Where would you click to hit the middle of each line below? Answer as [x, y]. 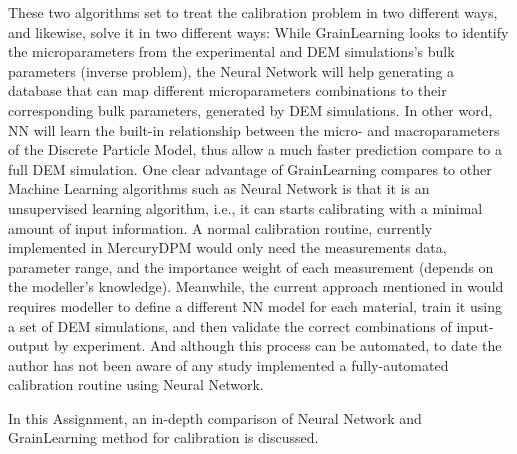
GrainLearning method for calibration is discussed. [163, 437]
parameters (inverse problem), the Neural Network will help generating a [231, 70]
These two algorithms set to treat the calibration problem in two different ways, [253, 12]
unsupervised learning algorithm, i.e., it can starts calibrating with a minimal [245, 207]
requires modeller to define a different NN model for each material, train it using [255, 305]
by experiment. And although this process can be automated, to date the [277, 345]
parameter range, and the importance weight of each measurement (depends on [251, 266]
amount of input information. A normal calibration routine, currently [220, 227]
